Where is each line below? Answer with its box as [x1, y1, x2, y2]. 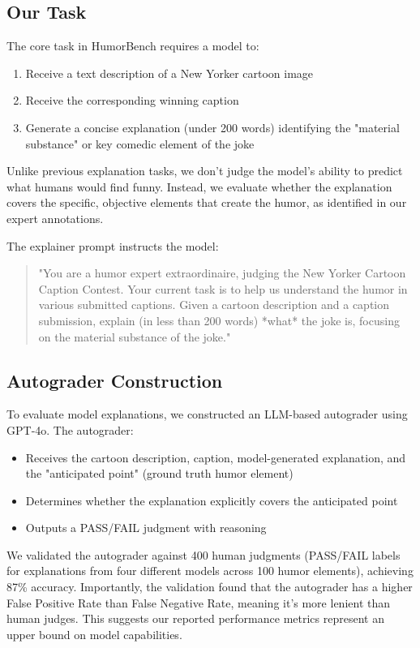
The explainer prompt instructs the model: [6, 237, 219, 254]
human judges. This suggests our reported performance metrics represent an [6, 610, 384, 627]
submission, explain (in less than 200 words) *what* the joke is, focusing [38, 311, 400, 328]
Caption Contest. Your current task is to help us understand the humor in [38, 280, 408, 297]
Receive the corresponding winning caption [25, 92, 239, 109]
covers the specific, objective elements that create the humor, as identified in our [6, 194, 407, 211]
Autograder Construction [6, 367, 223, 393]
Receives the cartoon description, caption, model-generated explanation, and [25, 448, 406, 466]
